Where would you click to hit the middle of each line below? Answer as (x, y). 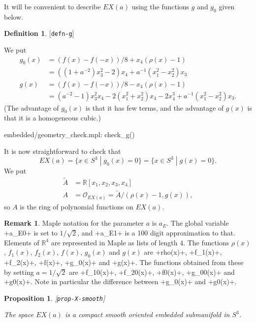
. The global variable (198, 223)
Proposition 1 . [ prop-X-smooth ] (55, 298)
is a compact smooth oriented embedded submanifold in (147, 314)
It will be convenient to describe (52, 6)
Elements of (22, 242)
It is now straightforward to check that (63, 151)
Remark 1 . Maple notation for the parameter (74, 223)
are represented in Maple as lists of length (114, 242)
